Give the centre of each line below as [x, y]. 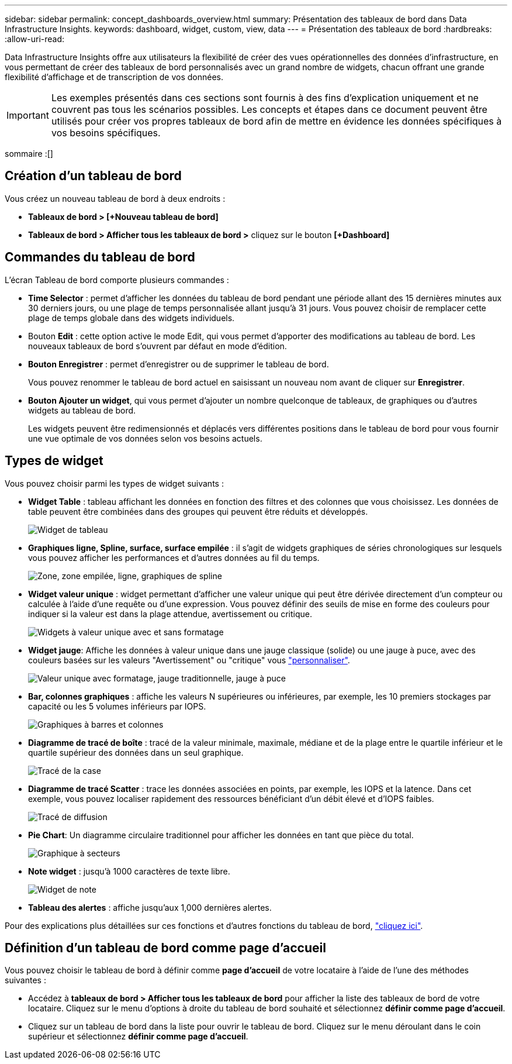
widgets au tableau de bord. [82, 410]
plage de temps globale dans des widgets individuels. [132, 318]
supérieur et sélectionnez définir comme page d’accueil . [138, 1037]
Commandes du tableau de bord [100, 257]
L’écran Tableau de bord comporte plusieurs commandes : [117, 280]
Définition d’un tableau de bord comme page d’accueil [165, 948]
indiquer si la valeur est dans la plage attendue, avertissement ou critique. [170, 614]
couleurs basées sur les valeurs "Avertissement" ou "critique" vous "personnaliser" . [189, 660]
